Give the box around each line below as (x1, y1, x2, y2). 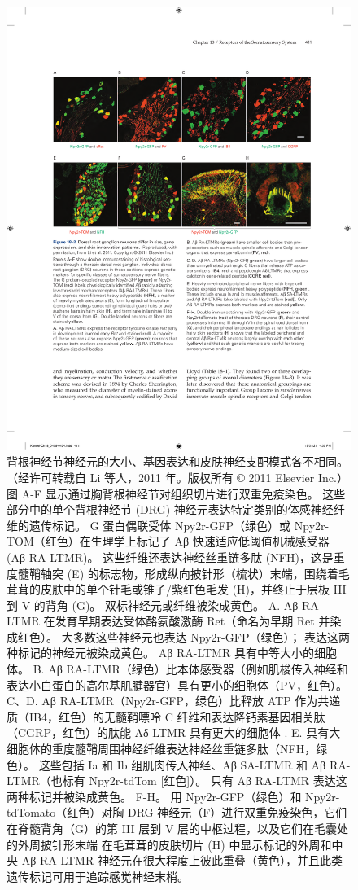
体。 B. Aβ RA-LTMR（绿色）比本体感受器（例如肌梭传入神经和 (7, 660, 348, 677)
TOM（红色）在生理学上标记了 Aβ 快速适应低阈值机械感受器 (7, 533, 330, 550)
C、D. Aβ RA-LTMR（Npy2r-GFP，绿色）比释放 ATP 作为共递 (7, 692, 341, 709)
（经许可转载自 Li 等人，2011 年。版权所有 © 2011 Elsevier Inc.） (7, 468, 348, 485)
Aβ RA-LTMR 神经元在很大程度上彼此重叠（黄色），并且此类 (21, 852, 343, 869)
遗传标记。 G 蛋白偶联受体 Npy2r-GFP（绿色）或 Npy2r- (28, 516, 330, 533)
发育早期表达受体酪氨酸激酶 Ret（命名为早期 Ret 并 (55, 612, 330, 629)
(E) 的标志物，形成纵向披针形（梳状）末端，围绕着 (67, 564, 338, 581)
